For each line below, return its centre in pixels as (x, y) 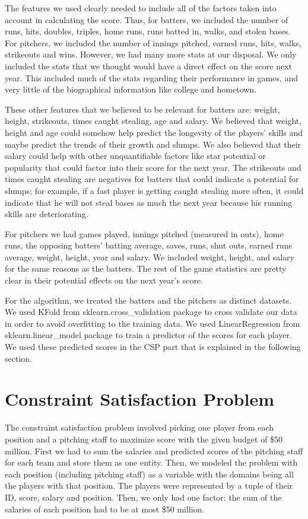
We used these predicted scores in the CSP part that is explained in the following (153, 347)
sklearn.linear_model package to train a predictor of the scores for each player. (148, 335)
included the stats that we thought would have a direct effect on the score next (149, 66)
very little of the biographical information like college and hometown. (131, 89)
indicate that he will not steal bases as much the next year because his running (149, 202)
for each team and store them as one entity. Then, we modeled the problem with (151, 462)
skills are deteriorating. (47, 214)
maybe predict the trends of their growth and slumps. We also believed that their (153, 144)
